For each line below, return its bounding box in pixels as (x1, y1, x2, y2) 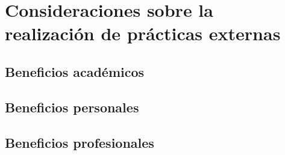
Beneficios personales (5, 97, 139, 116)
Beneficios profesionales (5, 133, 154, 151)
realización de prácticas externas (5, 21, 281, 46)
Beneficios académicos (5, 62, 145, 81)
